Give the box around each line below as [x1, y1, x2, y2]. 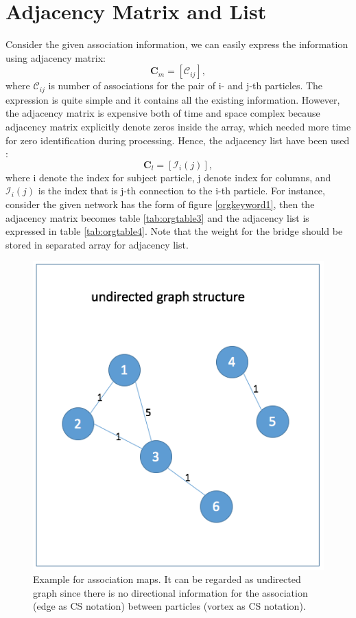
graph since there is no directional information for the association [33, 585, 308, 599]
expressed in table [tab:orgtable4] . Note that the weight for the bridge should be [5, 224, 343, 238]
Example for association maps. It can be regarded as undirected [33, 572, 301, 586]
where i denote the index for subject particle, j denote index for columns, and [5, 170, 331, 184]
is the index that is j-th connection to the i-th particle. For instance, [38, 183, 325, 198]
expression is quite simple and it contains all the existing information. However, [5, 92, 340, 106]
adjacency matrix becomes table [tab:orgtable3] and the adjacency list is [5, 210, 309, 225]
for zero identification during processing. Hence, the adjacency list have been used [5, 133, 350, 147]
